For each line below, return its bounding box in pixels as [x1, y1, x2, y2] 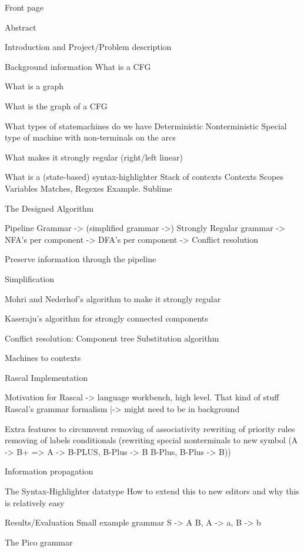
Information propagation [5, 465, 93, 477]
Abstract [5, 21, 36, 33]
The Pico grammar [5, 536, 73, 548]
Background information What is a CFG [5, 60, 151, 72]
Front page [5, 1, 44, 13]
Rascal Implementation [5, 371, 88, 383]
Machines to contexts [5, 352, 81, 364]
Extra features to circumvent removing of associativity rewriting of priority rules [5, 422, 295, 434]
